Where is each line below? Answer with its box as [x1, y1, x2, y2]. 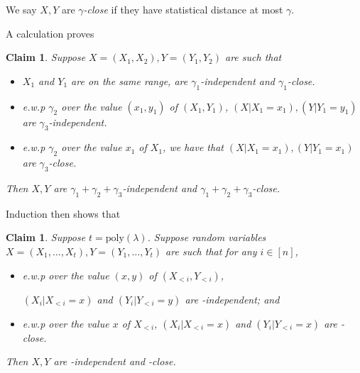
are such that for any [165, 243, 257, 258]
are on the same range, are [71, 73, 188, 88]
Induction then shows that [6, 206, 121, 221]
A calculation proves [6, 26, 94, 40]
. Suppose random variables [147, 230, 266, 245]
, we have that [163, 140, 224, 155]
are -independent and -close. [53, 354, 176, 369]
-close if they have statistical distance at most [83, 2, 283, 16]
